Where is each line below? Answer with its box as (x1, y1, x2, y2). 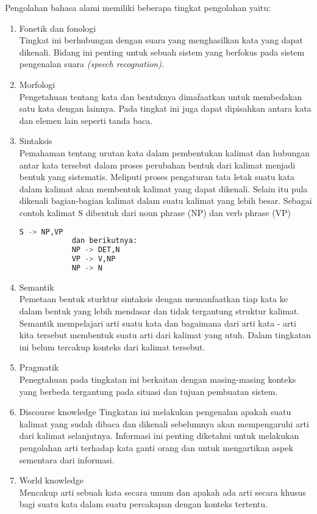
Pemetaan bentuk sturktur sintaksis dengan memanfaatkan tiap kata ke (19, 292, 288, 305)
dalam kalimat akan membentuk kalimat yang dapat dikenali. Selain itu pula (19, 182, 308, 195)
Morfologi (19, 78, 55, 90)
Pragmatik (19, 361, 59, 374)
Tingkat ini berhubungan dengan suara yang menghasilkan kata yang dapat (19, 34, 303, 46)
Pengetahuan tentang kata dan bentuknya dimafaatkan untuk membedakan (19, 90, 302, 103)
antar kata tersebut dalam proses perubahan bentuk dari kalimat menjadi (19, 158, 296, 171)
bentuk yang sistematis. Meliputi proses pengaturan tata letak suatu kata (19, 170, 295, 183)
